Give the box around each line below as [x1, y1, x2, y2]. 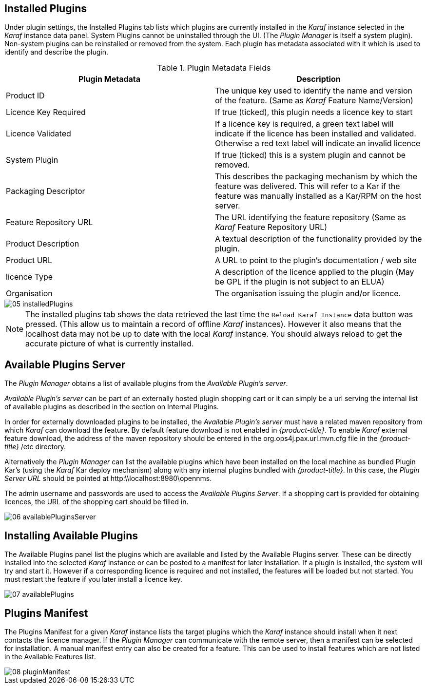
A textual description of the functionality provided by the [215, 234, 422, 244]
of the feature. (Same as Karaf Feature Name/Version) [215, 96, 413, 106]
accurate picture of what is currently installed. [25, 339, 194, 349]
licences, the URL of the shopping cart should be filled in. [4, 497, 189, 506]
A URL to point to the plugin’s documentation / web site [215, 255, 417, 266]
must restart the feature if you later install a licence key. [4, 575, 183, 584]
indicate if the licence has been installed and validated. [215, 129, 416, 139]
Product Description [6, 239, 79, 249]
